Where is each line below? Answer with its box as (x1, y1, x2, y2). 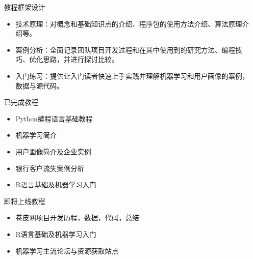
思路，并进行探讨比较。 (43, 54, 119, 64)
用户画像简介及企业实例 (15, 146, 91, 156)
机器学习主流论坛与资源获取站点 (15, 245, 119, 256)
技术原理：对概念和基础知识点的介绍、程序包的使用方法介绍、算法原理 (15, 18, 242, 29)
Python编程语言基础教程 (15, 113, 93, 123)
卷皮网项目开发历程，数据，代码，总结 (15, 212, 139, 223)
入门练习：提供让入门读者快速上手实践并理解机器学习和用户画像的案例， (15, 70, 249, 81)
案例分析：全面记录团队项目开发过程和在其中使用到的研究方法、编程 (15, 44, 235, 55)
